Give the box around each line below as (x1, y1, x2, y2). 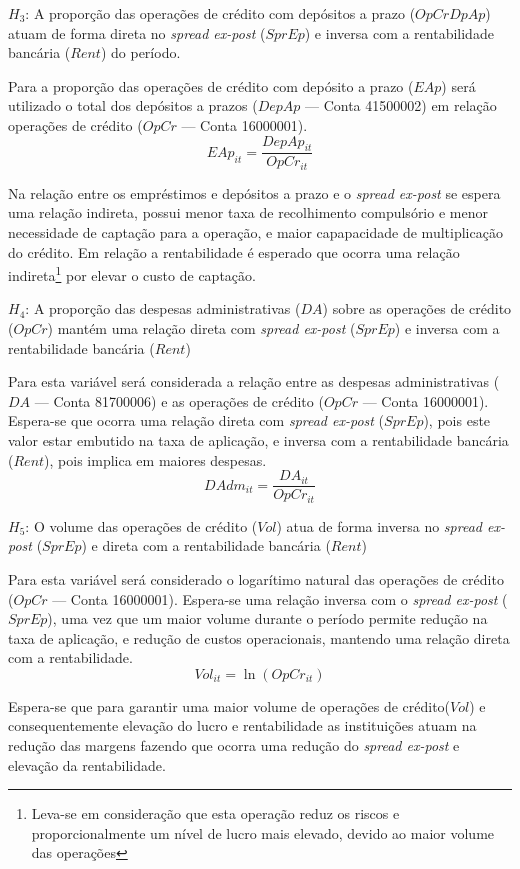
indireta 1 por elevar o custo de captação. (8, 262, 256, 285)
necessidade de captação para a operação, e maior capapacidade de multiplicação (8, 222, 503, 243)
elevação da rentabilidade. (8, 754, 166, 775)
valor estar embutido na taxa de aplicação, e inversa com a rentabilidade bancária (8, 430, 509, 451)
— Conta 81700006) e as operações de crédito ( (34, 390, 324, 411)
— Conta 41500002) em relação (305, 95, 497, 116)
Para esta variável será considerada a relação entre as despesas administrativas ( (8, 371, 500, 392)
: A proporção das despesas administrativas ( (25, 298, 301, 319)
